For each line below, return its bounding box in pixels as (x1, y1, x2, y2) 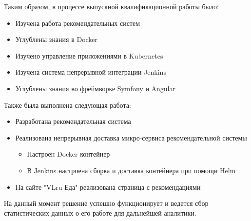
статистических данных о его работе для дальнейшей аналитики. (4, 207, 196, 218)
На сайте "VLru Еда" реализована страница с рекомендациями (15, 181, 201, 192)
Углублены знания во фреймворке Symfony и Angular (15, 83, 175, 93)
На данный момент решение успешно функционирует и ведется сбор (4, 198, 209, 208)
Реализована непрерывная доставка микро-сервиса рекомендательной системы (15, 132, 247, 142)
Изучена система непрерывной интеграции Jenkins (15, 67, 166, 77)
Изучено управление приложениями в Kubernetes (15, 50, 163, 60)
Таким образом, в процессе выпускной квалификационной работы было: (4, 1, 219, 11)
